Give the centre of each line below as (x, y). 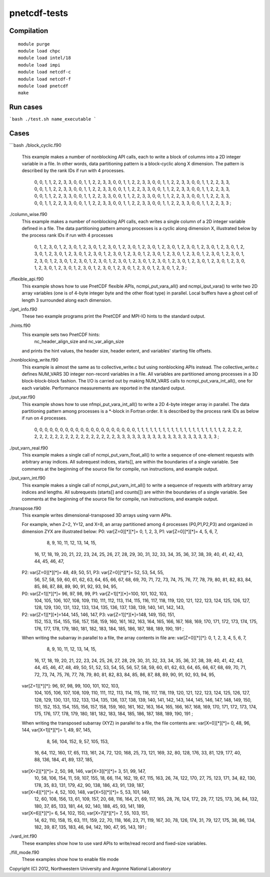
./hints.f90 (20, 325)
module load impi (39, 65)
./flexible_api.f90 (26, 279)
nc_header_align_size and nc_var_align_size (79, 341)
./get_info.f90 (23, 309)
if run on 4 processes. (44, 418)
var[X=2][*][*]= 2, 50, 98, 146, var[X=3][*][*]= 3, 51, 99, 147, (84, 771)
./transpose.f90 (25, 508)
